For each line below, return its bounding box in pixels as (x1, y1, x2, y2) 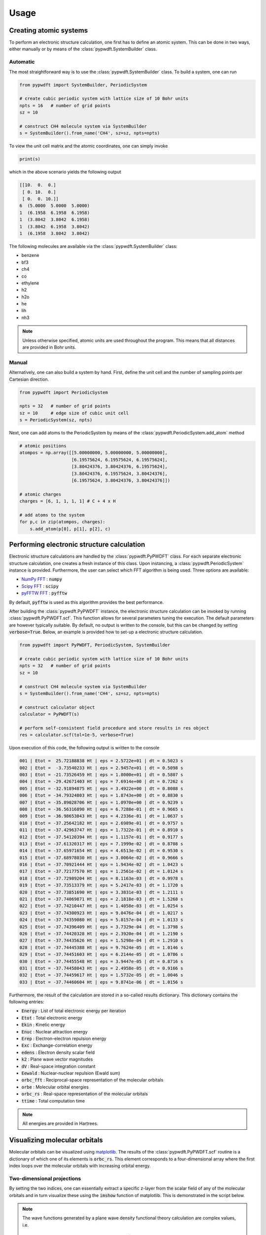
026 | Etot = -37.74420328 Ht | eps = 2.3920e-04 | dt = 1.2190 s (19, 931, 183, 936)
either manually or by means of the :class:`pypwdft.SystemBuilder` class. (9, 46, 157, 52)
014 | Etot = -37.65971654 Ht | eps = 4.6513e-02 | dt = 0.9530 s (19, 848, 183, 854)
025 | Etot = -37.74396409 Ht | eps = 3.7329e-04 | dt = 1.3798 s (19, 924, 183, 930)
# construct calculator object (19, 704, 96, 710)
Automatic (9, 58, 35, 65)
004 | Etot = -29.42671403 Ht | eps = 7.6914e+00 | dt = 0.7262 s (19, 779, 183, 784)
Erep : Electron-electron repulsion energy (21, 1035, 107, 1042)
